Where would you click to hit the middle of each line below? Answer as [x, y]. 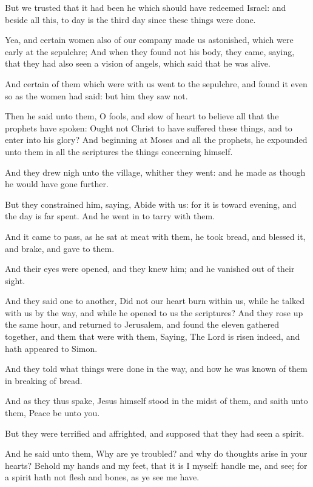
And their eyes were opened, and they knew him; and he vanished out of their [150, 269]
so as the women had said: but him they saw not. [96, 95]
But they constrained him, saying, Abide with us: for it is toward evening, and [151, 204]
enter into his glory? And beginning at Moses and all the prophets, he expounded [156, 140]
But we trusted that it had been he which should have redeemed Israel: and [146, 7]
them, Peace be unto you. [52, 413]
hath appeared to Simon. [51, 348]
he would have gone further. [57, 184]
